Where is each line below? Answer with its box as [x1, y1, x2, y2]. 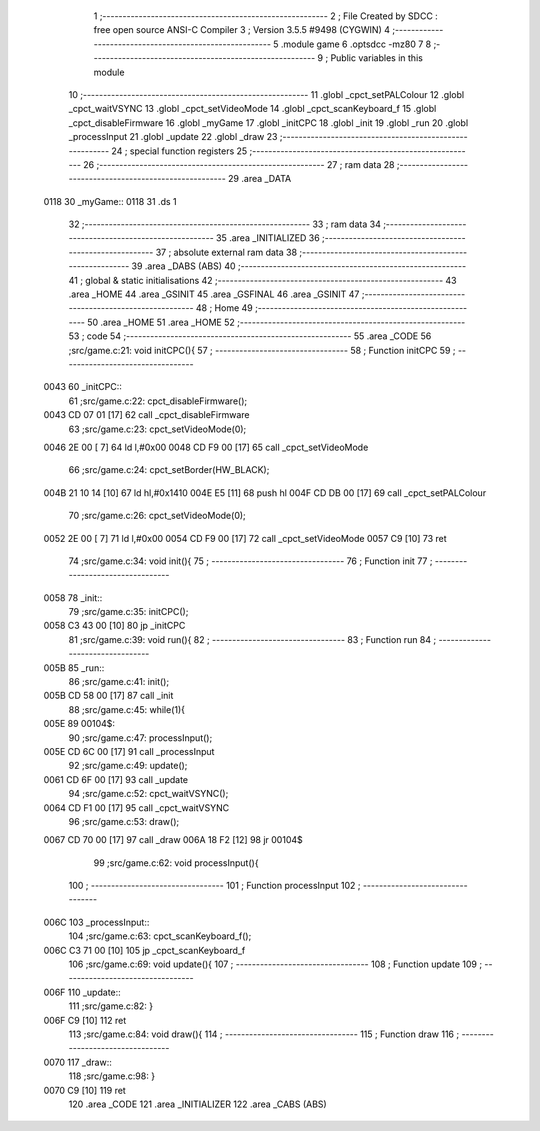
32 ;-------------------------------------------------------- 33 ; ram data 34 [68, 218, 382, 230]
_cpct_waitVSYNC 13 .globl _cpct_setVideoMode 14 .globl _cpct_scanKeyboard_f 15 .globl [68, 103, 437, 115]
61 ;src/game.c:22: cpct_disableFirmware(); [68, 395, 248, 407]
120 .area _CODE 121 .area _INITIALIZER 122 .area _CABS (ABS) [68, 1098, 327, 1110]
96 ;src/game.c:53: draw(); [68, 815, 180, 827]
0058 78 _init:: [43, 591, 103, 604]
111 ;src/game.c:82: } [68, 1000, 154, 1012]
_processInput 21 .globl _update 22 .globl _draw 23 [68, 131, 278, 143]
